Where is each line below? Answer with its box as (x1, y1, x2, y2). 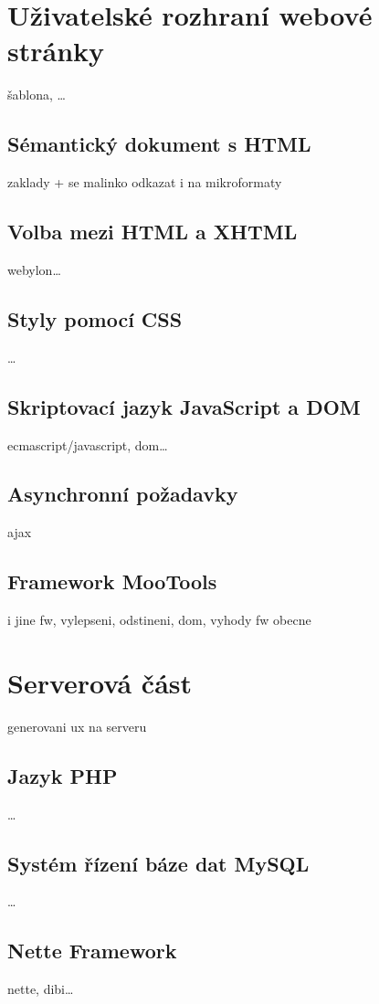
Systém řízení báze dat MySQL (7, 849, 310, 877)
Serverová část (7, 663, 193, 701)
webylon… (7, 259, 61, 279)
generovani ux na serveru (7, 716, 147, 735)
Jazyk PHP (7, 761, 118, 789)
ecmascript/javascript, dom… (7, 435, 168, 454)
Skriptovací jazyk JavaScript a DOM (7, 392, 361, 420)
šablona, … (7, 85, 66, 104)
